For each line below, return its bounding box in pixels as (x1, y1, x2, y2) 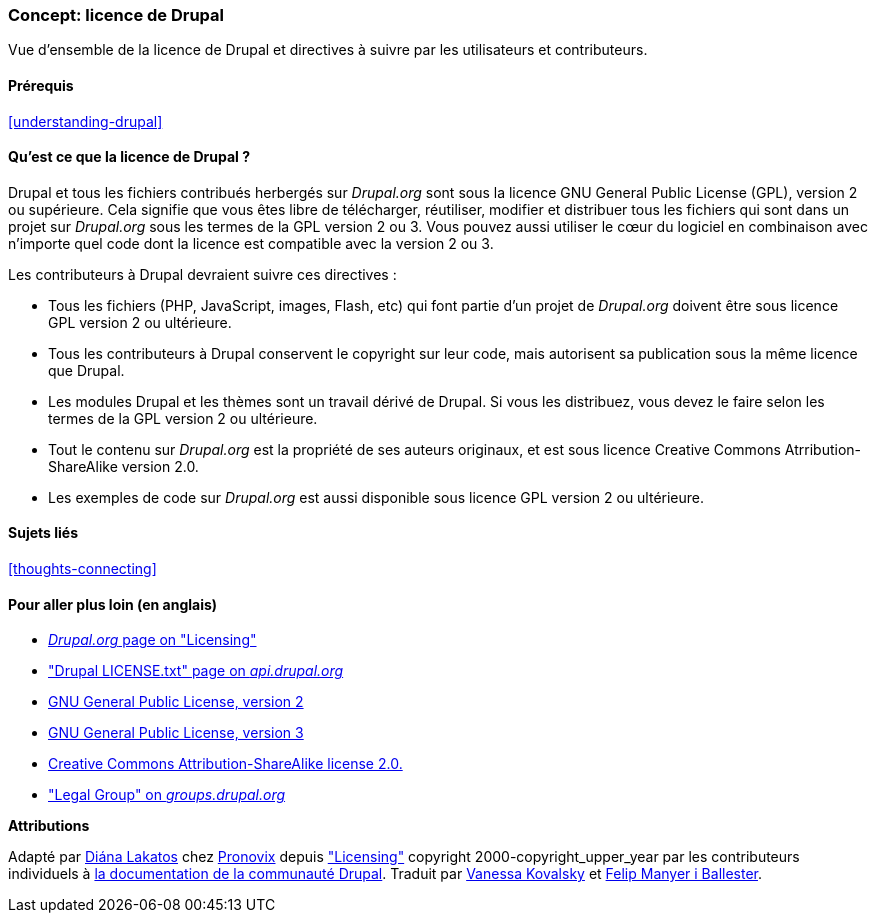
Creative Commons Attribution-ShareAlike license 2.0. (48, 755, 403, 773)
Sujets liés (8, 524, 78, 542)
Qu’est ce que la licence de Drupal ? (8, 148, 251, 166)
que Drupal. (48, 361, 125, 379)
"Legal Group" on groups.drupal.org (48, 786, 286, 804)
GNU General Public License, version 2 (48, 693, 304, 711)
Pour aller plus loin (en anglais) (8, 595, 218, 613)
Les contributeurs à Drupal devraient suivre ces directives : (8, 265, 397, 283)
